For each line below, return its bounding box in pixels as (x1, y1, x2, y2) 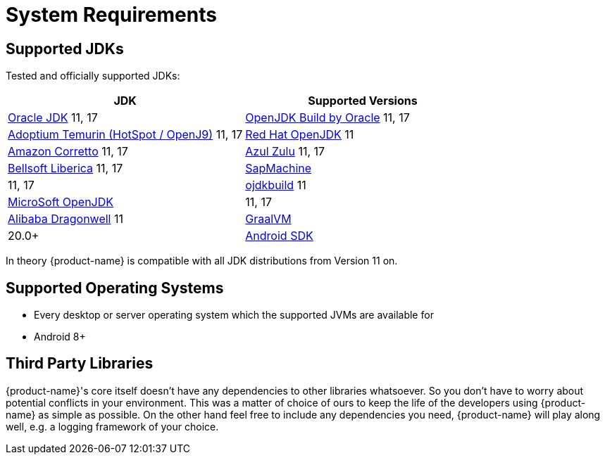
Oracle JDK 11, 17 (8, 110, 98, 125)
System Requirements (6, 3, 217, 27)
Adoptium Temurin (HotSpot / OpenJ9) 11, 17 (8, 127, 243, 142)
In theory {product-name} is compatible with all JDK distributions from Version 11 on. (6, 255, 398, 267)
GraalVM (245, 212, 292, 226)
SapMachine (245, 161, 312, 176)
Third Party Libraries (6, 354, 154, 373)
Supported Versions (308, 94, 418, 108)
